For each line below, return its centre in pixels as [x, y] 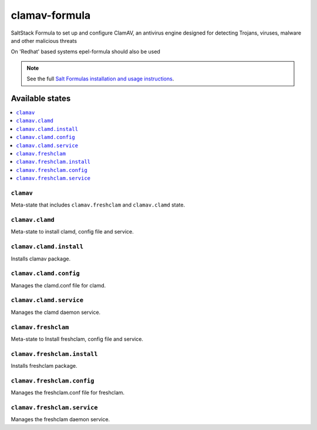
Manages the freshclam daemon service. [60, 419]
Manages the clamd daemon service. [56, 312]
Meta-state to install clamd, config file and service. [72, 232]
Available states [41, 98]
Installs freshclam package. [44, 366]
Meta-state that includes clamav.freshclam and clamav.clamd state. [98, 205]
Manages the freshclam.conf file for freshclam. [68, 392]
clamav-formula [51, 15]
